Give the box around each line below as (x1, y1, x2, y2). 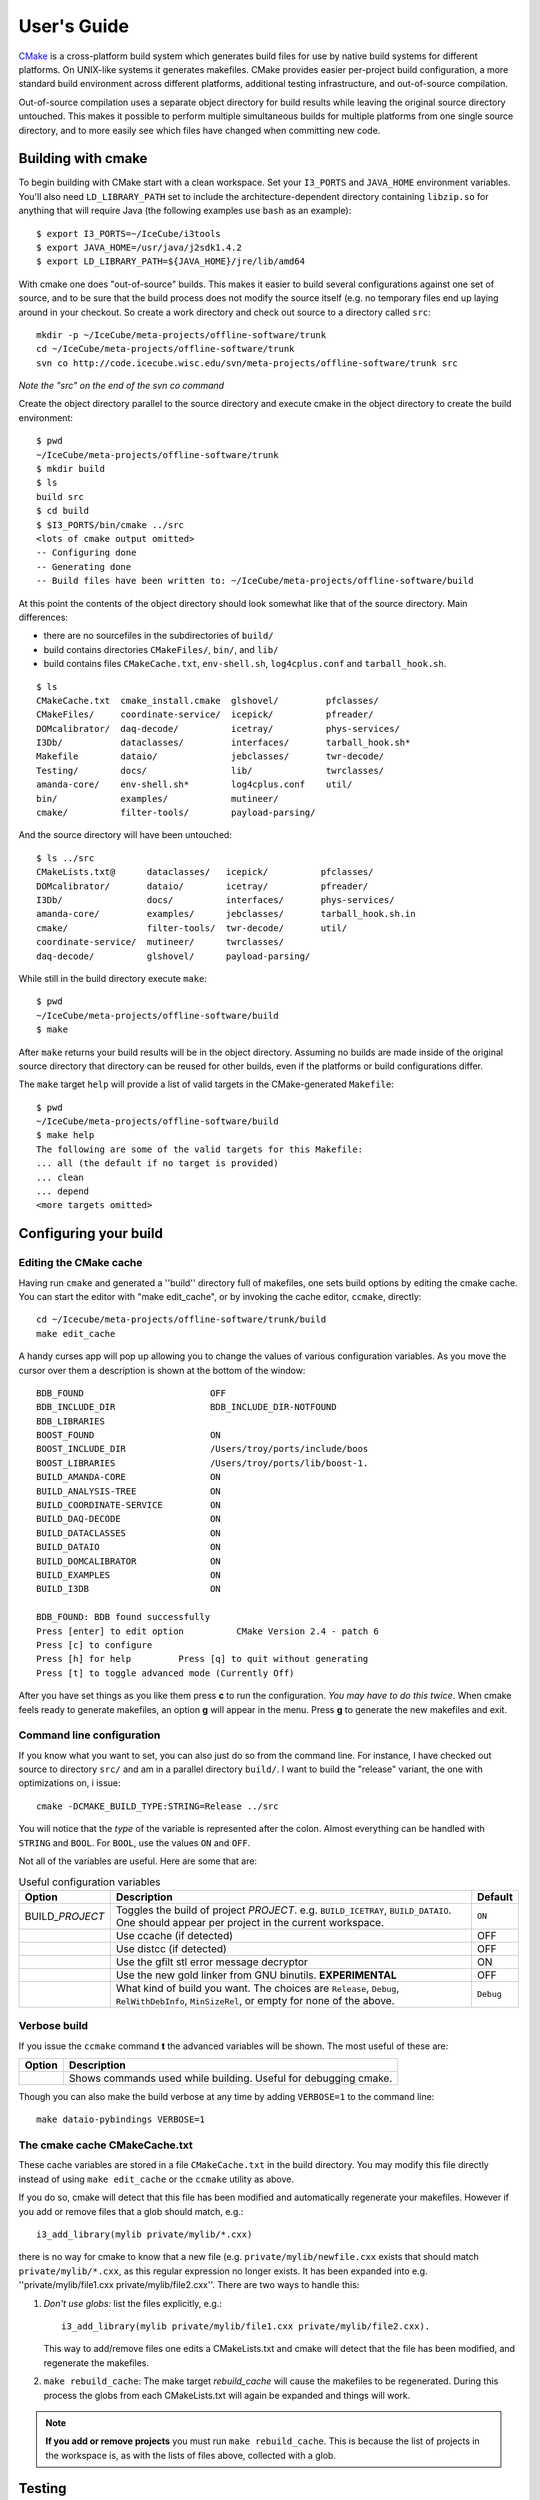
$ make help (36, 1130, 95, 1141)
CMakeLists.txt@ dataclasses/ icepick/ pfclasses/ (36, 866, 374, 878)
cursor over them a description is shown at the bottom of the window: (18, 1364, 306, 1376)
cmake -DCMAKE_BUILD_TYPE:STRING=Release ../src (36, 1800, 279, 1812)
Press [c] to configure (36, 1639, 153, 1650)
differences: (18, 611, 69, 623)
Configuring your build (18, 1225, 164, 1242)
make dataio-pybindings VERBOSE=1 (36, 2114, 205, 2125)
